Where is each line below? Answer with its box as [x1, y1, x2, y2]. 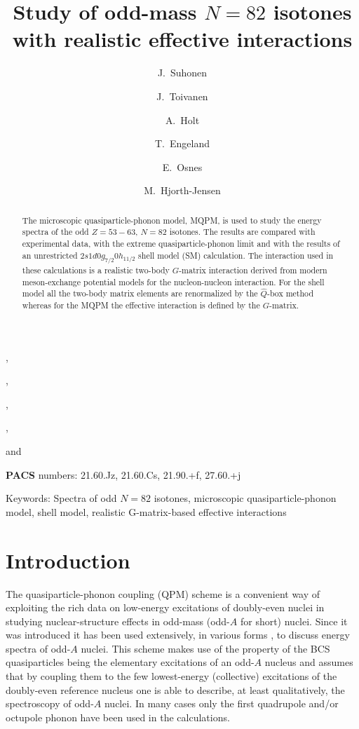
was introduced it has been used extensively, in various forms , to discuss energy [6, 627, 350, 642]
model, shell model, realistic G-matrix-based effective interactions [6, 504, 287, 519]
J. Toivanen [156, 88, 208, 103]
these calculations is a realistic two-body [22, 264, 170, 276]
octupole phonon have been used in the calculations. [6, 709, 230, 724]
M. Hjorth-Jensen [144, 183, 221, 198]
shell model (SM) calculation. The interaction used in [138, 249, 334, 261]
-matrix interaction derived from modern [179, 264, 327, 276]
